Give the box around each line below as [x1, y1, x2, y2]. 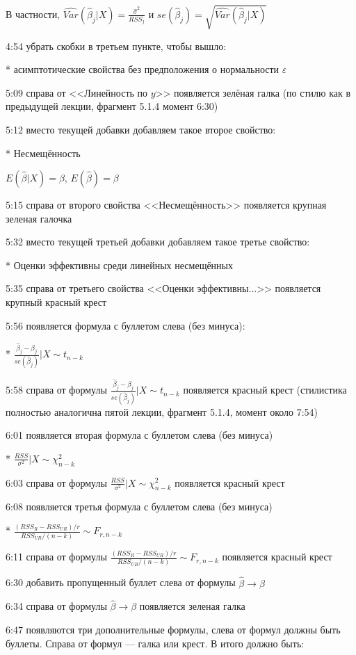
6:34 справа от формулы [6, 599, 107, 613]
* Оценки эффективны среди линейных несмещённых [6, 257, 234, 272]
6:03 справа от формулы [6, 475, 107, 490]
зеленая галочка [6, 211, 72, 225]
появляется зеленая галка [139, 599, 245, 613]
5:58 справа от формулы [6, 382, 107, 397]
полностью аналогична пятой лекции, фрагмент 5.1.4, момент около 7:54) [6, 404, 318, 419]
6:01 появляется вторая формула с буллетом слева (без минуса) [6, 428, 273, 442]
